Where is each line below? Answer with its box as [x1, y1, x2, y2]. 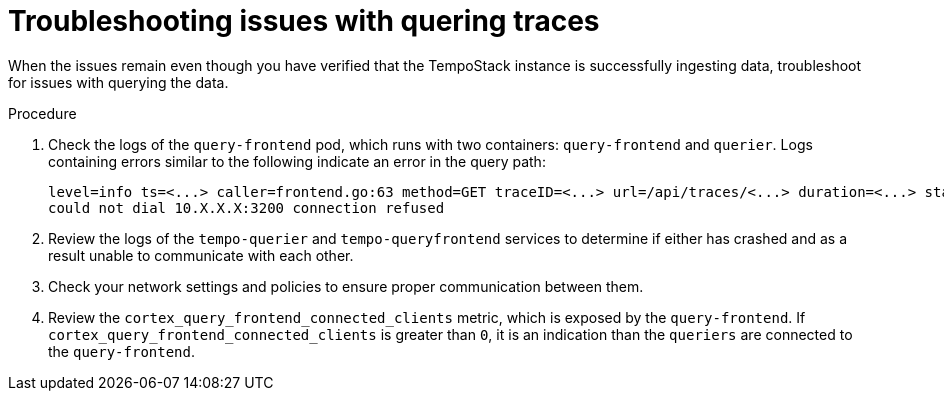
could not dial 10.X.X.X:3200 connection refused [48, 199, 445, 216]
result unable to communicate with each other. [48, 246, 354, 264]
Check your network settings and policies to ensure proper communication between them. [48, 277, 644, 295]
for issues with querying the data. [8, 73, 229, 91]
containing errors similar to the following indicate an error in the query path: [48, 152, 546, 170]
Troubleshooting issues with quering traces [8, 4, 600, 38]
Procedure [8, 104, 77, 122]
